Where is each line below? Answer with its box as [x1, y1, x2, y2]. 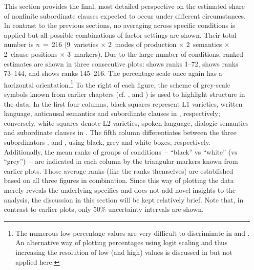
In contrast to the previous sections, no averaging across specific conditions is [4, 20, 235, 30]
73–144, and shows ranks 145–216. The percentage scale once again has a [4, 68, 222, 78]
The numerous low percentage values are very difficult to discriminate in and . [15, 227, 250, 238]
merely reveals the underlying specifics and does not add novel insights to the [4, 184, 236, 195]
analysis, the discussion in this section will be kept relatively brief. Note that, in [4, 194, 244, 204]
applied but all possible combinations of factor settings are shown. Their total [4, 29, 237, 40]
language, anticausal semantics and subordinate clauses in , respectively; [4, 108, 220, 118]
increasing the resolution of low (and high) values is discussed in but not [15, 247, 233, 257]
